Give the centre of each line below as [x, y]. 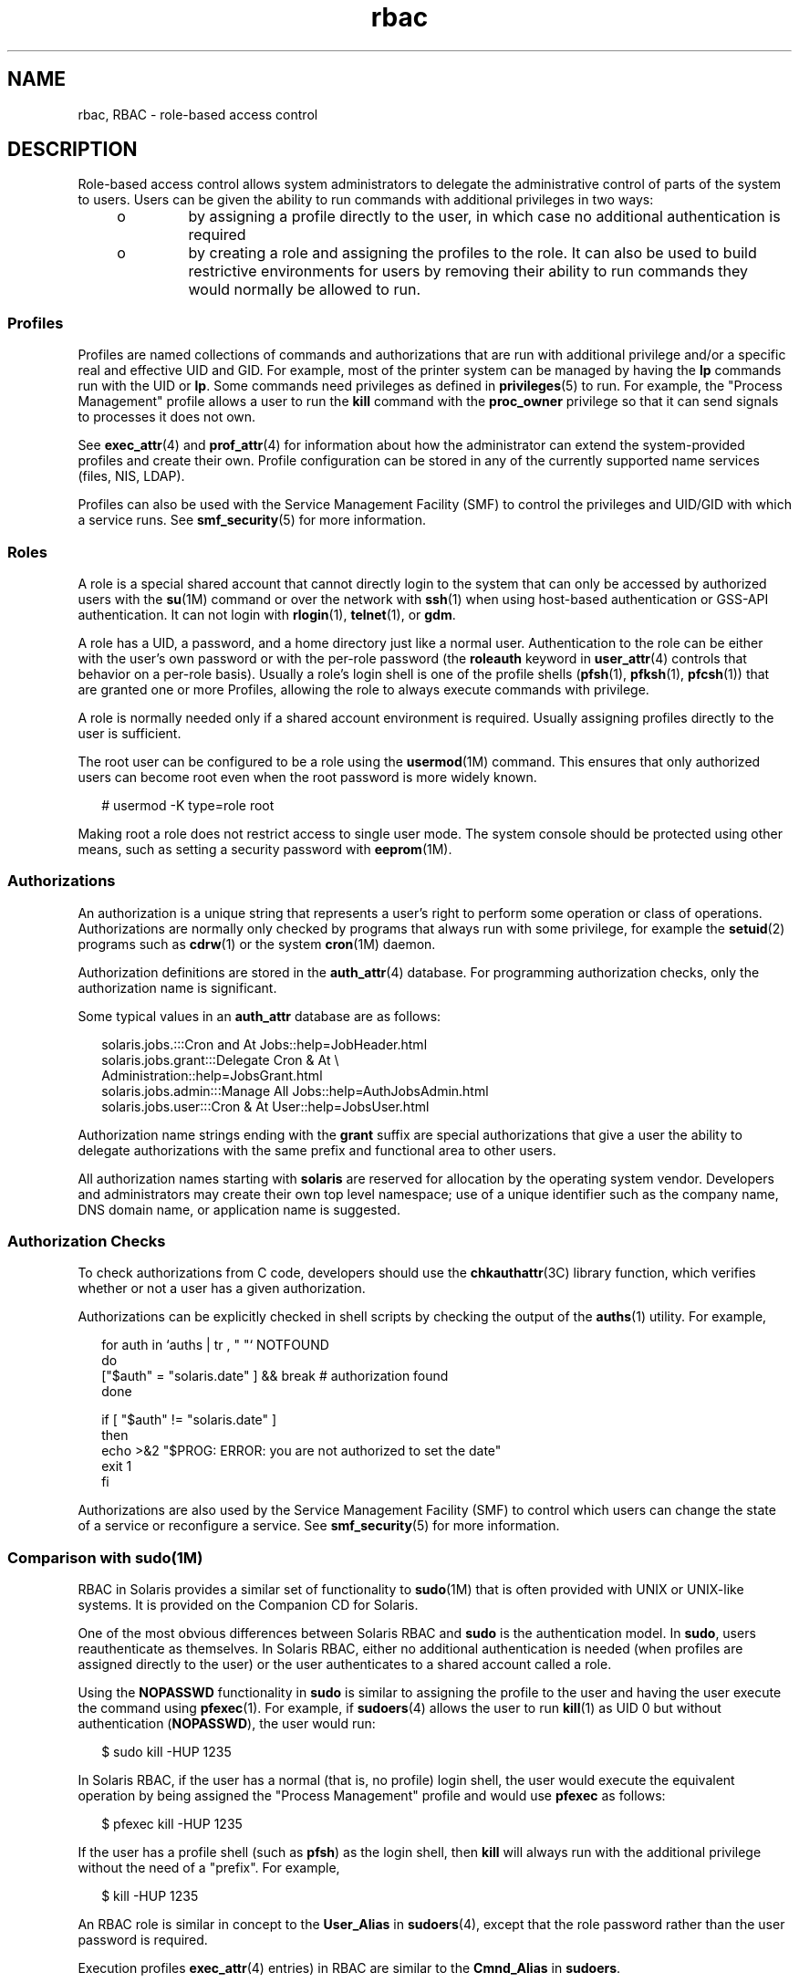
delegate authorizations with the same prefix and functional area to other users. [317, 1150]
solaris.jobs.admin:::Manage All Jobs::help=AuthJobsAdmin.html [295, 1091]
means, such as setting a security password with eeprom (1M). [265, 849]
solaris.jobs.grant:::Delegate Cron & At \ [220, 1059]
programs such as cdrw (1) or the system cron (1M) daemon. [257, 944]
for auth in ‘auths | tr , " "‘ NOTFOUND [215, 1345]
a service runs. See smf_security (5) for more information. [252, 520]
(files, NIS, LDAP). [131, 476]
